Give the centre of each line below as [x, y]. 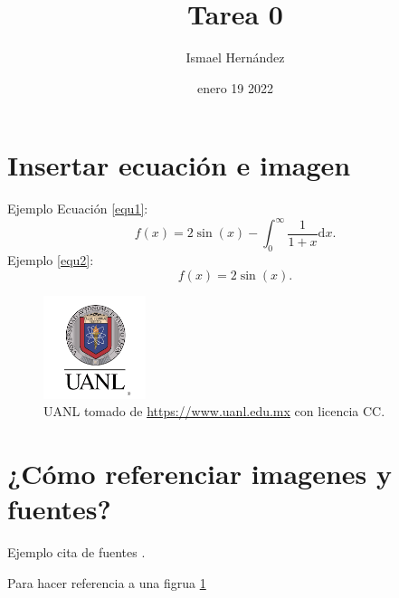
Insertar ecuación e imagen [179, 165]
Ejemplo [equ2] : [51, 260]
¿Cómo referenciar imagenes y [199, 473]
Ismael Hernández [235, 57]
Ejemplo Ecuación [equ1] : [78, 209]
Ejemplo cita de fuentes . [76, 552]
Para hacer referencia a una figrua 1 [107, 582]
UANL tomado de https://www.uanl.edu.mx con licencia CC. [214, 411]
